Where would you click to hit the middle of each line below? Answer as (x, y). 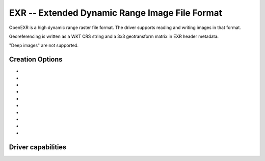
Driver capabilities (38, 147)
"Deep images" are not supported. (44, 45)
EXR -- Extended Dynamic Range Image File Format (116, 13)
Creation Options (36, 60)
